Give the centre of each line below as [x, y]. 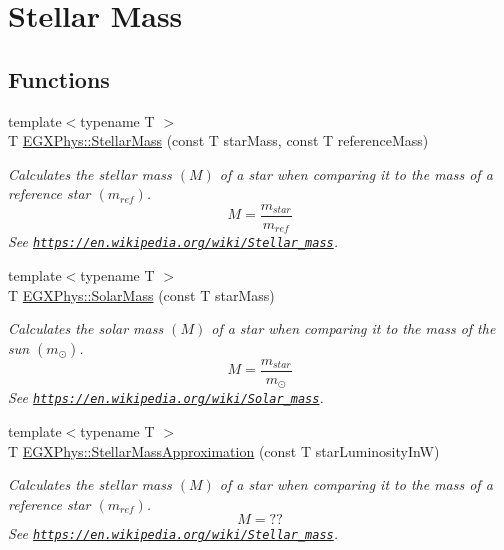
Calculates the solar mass [86, 328]
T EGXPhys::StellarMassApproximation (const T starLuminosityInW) [224, 450]
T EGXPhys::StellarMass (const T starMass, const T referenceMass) [218, 140]
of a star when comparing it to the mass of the [353, 328]
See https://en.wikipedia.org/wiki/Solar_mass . [166, 397]
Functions [59, 78]
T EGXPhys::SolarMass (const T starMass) [141, 294]
